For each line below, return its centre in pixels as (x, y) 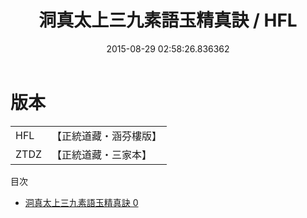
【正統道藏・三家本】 (102, 154)
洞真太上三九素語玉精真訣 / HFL (168, 20)
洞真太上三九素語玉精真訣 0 (81, 202)
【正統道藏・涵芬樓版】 (107, 136)
